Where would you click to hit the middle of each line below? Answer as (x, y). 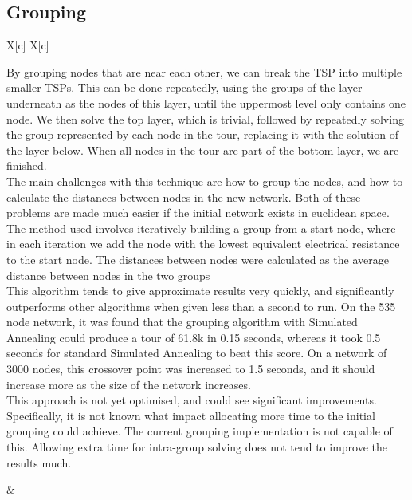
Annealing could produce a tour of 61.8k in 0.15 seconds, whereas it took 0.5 (194, 337)
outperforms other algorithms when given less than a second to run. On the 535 (201, 306)
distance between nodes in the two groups (108, 275)
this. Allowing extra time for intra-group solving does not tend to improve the (197, 447)
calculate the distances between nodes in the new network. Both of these (184, 197)
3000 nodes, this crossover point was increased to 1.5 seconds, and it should (191, 369)
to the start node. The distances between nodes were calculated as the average (198, 259)
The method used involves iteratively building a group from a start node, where (201, 228)
